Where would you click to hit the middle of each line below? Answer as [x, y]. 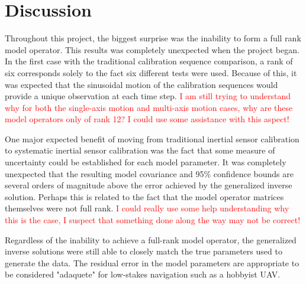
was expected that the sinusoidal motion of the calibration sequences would [141, 84]
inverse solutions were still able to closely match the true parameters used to [144, 251]
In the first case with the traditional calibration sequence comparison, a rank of [149, 61]
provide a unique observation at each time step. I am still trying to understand [148, 96]
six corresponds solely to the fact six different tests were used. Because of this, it [151, 72]
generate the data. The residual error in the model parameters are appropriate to [152, 262]
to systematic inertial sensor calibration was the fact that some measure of [140, 150]
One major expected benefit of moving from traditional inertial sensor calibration [152, 138]
